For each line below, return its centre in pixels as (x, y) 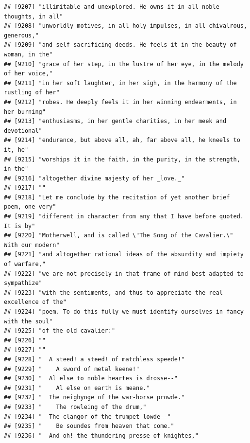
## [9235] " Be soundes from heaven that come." (89, 426)
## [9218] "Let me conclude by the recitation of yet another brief (117, 197)
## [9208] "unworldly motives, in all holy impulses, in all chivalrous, (126, 26)
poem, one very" (30, 207)
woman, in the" (28, 54)
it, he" (16, 150)
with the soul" (28, 321)
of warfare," (25, 264)
